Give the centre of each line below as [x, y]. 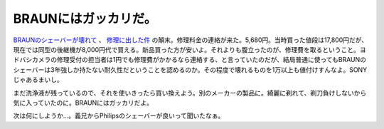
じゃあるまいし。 [38, 80]
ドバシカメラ [32, 60]
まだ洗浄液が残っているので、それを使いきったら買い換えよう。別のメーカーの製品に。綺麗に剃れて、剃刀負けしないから [190, 93]
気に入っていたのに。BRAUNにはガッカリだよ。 [83, 103]
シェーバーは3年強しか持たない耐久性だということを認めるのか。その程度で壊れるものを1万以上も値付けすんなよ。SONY [190, 69]
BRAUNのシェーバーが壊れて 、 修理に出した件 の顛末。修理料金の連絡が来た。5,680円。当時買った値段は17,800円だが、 [191, 40]
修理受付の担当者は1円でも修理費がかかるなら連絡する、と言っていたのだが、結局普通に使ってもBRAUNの [211, 60]
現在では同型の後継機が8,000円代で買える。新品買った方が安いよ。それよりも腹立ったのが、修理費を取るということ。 [187, 49]
